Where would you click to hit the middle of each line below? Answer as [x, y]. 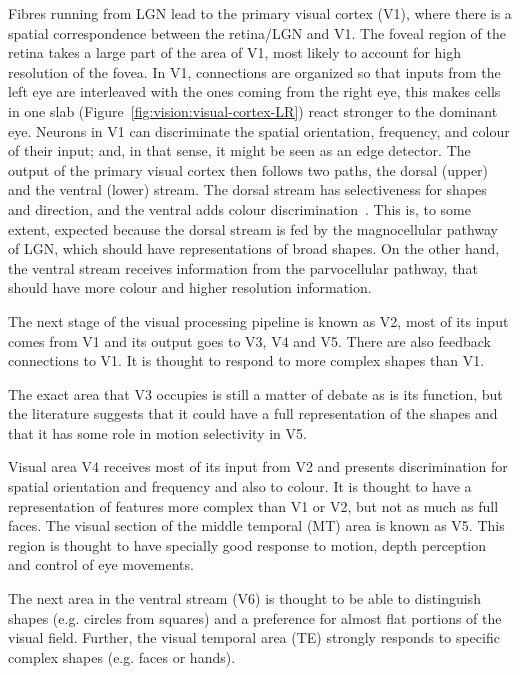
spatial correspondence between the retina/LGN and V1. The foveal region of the [257, 32]
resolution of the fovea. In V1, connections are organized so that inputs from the [254, 71]
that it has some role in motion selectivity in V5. [157, 432]
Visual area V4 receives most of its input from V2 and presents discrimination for [258, 466]
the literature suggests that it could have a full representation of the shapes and [253, 413]
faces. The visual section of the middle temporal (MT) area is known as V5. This [256, 525]
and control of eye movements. [101, 564]
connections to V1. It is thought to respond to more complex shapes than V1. [246, 360]
